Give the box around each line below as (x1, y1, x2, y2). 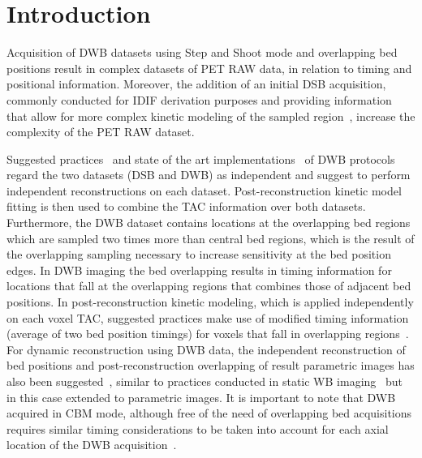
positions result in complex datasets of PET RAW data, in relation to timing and (6, 59, 412, 76)
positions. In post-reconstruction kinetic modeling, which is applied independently (6, 293, 414, 310)
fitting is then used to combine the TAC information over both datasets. (6, 198, 366, 215)
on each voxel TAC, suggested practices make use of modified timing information (6, 309, 409, 326)
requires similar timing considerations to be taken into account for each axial (6, 420, 389, 437)
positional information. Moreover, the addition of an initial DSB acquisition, (6, 75, 386, 92)
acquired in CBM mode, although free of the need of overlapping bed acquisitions (6, 404, 412, 422)
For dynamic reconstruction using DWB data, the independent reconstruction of (6, 340, 406, 357)
